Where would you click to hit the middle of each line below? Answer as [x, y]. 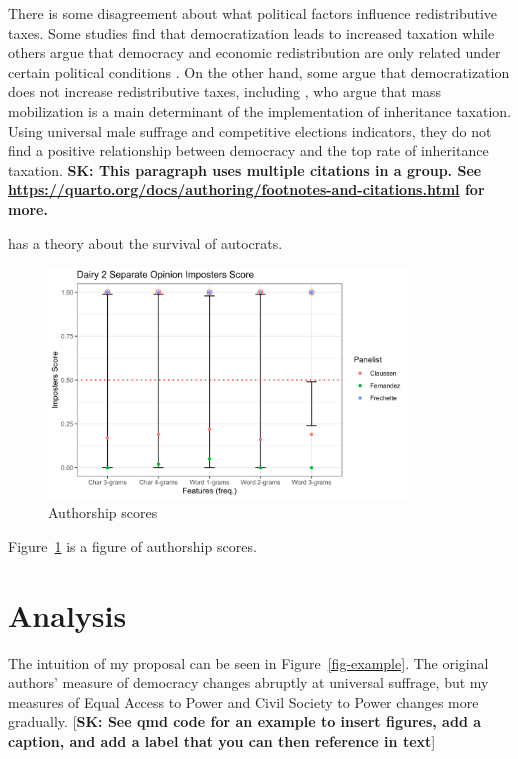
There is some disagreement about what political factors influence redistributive [253, 13]
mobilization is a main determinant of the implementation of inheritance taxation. [260, 110]
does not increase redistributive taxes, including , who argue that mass [225, 91]
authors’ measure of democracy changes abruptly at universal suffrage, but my [248, 682]
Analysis [67, 614]
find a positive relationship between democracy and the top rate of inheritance [248, 150]
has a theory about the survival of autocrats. [145, 242]
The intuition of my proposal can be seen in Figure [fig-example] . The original [248, 662]
